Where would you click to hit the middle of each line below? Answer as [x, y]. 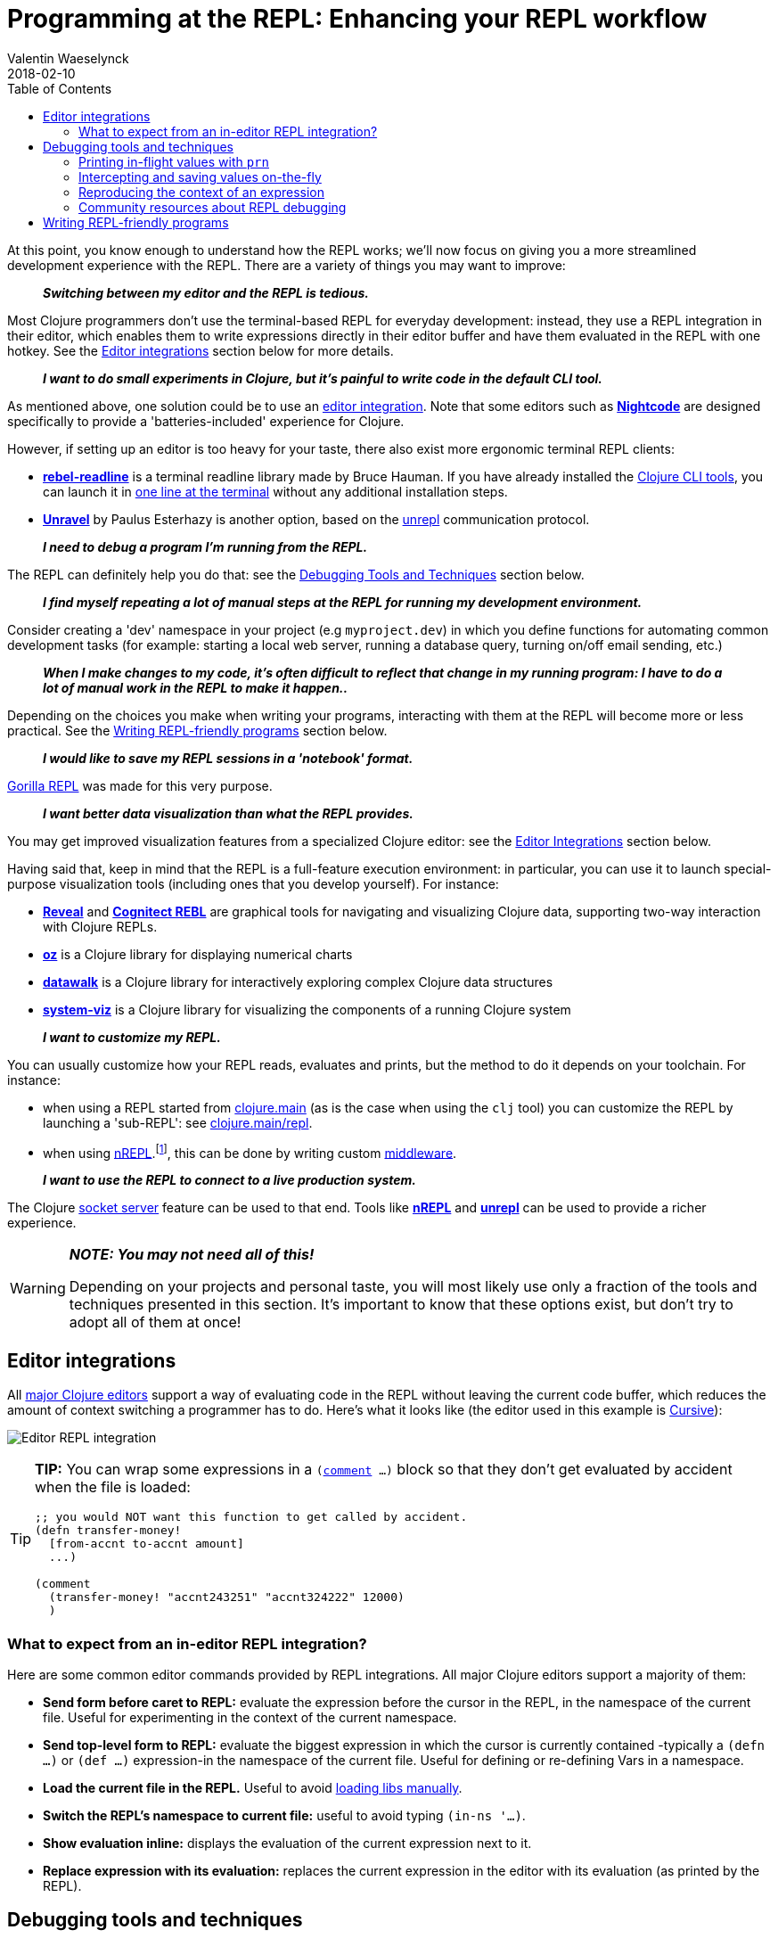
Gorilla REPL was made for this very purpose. [140, 785]
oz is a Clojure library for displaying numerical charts [198, 954]
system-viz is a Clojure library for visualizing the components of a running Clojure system [307, 1009]
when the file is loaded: [113, 1487]
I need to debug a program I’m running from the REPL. [205, 546]
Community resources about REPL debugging [213, 207]
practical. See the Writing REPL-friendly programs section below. [197, 730]
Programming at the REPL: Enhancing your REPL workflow [357, 19]
